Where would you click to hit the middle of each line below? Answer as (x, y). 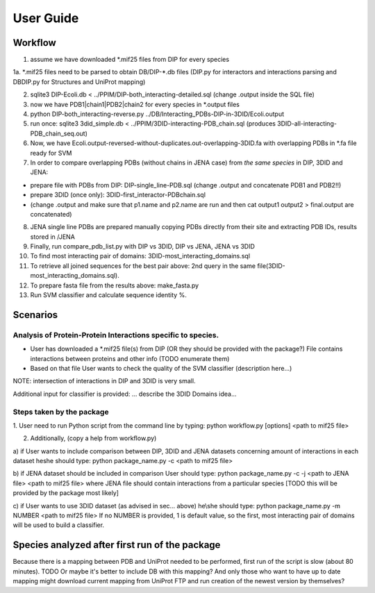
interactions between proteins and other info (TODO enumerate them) (130, 358)
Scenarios (35, 315)
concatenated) (51, 214)
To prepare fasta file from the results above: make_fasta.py (115, 285)
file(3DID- (271, 266)
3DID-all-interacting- (307, 124)
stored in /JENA (53, 237)
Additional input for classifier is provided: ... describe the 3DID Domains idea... (125, 394)
